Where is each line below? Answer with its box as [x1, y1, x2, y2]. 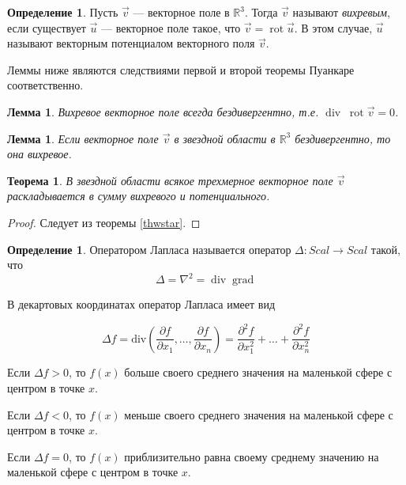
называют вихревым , [292, 4, 390, 20]
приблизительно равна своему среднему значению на [124, 448, 379, 464]
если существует [7, 19, 86, 36]
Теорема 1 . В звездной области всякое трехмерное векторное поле [7, 172, 333, 188]
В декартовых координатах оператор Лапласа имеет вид [7, 296, 276, 313]
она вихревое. [7, 146, 72, 162]
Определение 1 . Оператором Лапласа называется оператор [7, 241, 291, 257]
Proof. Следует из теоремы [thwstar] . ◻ [7, 214, 201, 230]
